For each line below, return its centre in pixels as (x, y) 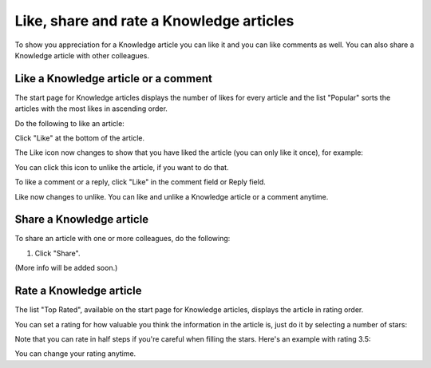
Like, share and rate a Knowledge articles (154, 21)
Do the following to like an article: (70, 123)
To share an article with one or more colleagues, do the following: (123, 239)
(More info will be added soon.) (66, 268)
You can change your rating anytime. (75, 354)
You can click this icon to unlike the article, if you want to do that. (122, 167)
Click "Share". (57, 253)
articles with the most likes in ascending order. (91, 109)
